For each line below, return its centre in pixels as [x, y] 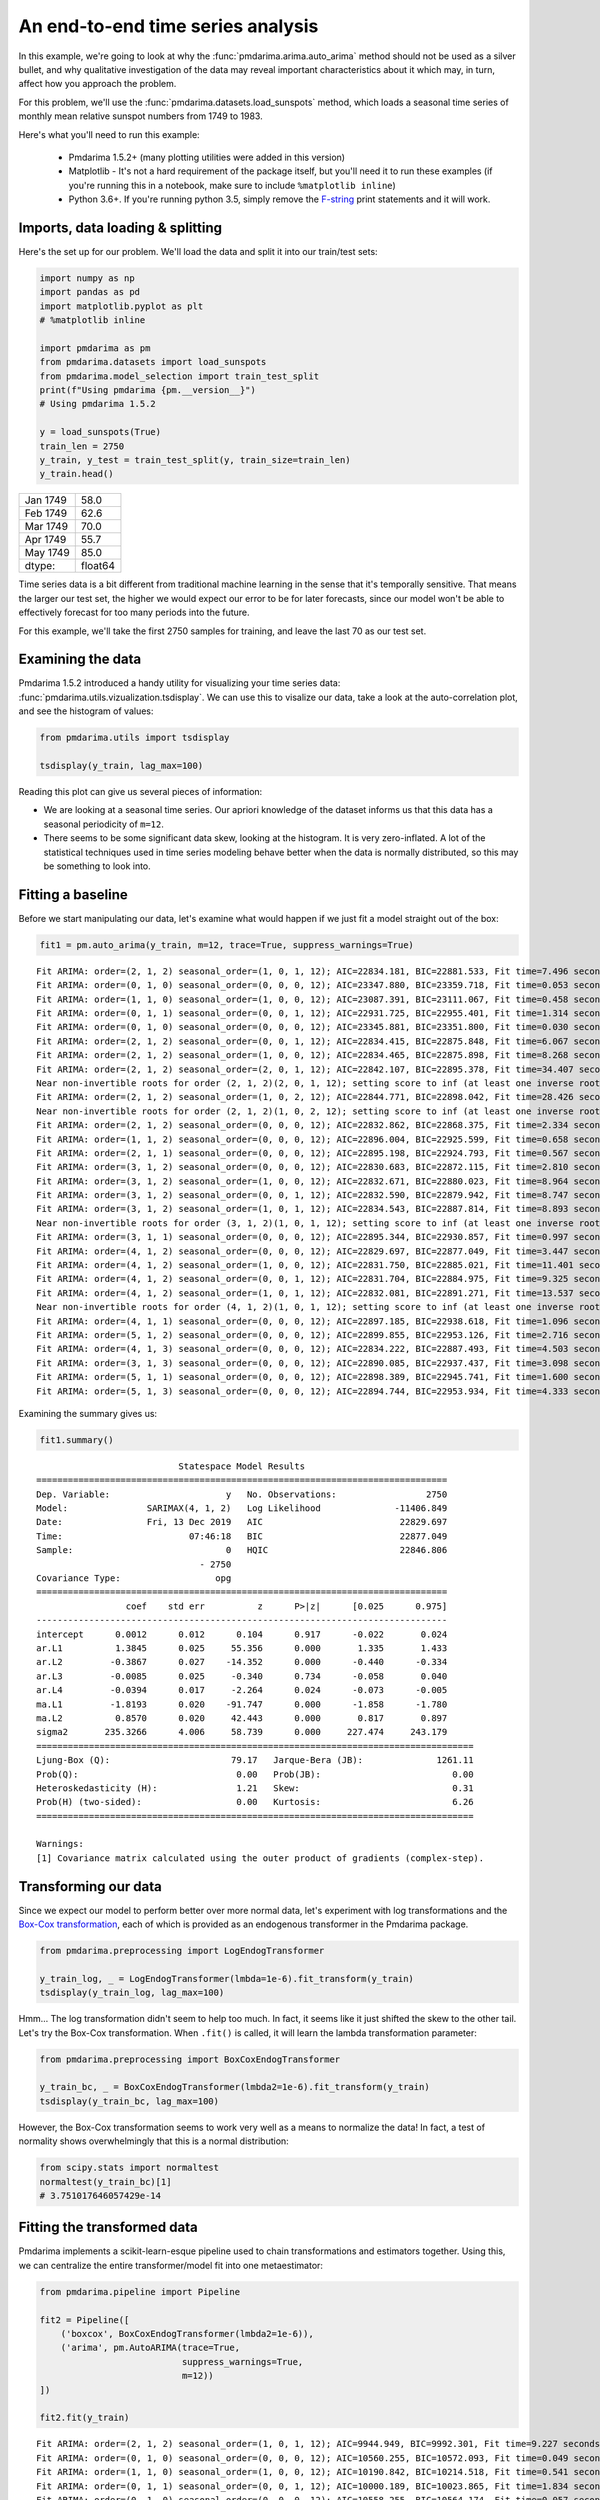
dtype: [40, 566]
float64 [97, 566]
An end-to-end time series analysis [168, 26]
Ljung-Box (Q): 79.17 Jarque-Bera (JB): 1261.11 [255, 1760]
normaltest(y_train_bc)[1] [105, 2181]
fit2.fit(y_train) [84, 2418]
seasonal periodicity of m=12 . [104, 824]
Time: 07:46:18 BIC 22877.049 [242, 1536]
